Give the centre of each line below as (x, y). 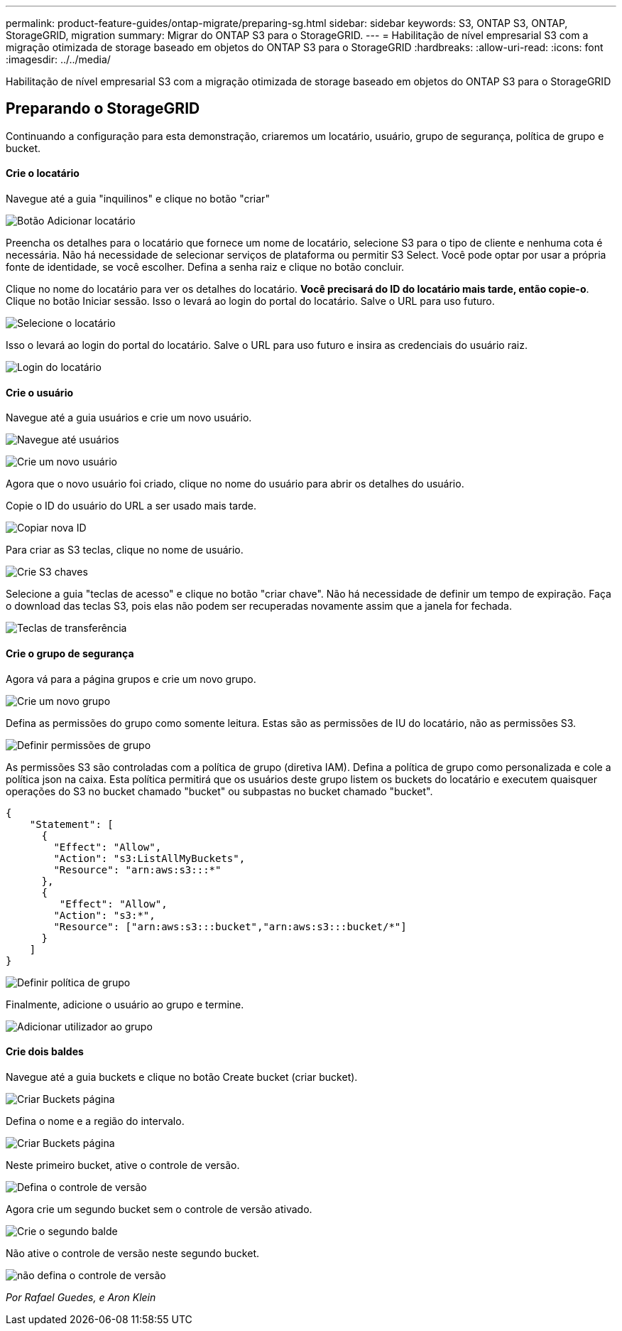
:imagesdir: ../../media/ (58, 59)
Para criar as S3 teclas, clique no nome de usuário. (125, 550)
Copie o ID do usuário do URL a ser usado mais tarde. (131, 506)
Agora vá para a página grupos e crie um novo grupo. (131, 679)
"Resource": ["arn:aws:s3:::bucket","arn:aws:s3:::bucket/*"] (230, 926)
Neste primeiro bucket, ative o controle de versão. (123, 1165)
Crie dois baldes (45, 1052)
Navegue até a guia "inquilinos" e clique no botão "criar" (138, 199)
